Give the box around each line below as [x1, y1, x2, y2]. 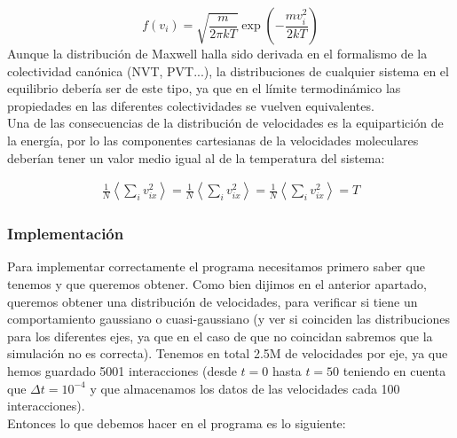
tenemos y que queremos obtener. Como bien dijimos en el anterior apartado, [7, 275, 427, 293]
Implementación [7, 223, 124, 245]
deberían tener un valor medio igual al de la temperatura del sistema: [7, 148, 385, 167]
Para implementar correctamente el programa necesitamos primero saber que [7, 257, 425, 276]
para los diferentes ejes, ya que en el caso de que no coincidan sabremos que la [7, 326, 433, 345]
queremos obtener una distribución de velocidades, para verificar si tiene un [7, 292, 418, 310]
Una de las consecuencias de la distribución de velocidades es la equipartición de [7, 113, 444, 132]
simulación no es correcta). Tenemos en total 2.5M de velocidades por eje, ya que [7, 344, 448, 363]
